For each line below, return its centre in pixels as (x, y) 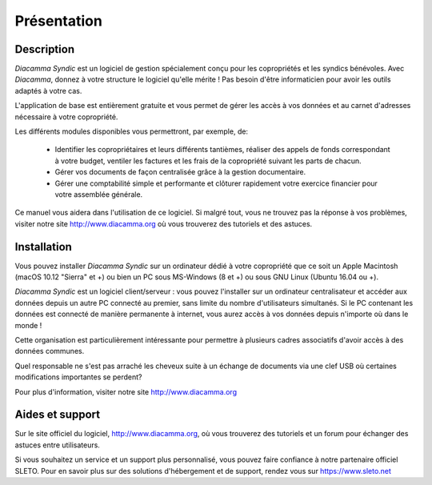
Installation (43, 247)
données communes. (50, 351)
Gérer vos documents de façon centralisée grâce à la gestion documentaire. (180, 172)
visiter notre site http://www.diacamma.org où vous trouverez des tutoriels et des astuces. (164, 223)
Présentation (59, 21)
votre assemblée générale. (99, 194)
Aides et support (57, 415)
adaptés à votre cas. (48, 90)
